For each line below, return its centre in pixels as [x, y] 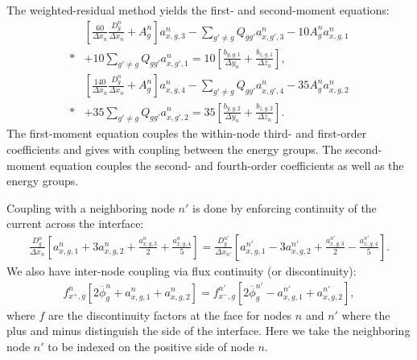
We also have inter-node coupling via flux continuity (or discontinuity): [182, 270]
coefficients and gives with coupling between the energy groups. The [174, 149]
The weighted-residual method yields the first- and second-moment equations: [198, 10]
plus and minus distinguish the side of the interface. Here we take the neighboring [208, 331]
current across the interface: [75, 223]
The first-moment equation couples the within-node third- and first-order [187, 133]
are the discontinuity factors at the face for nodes [170, 314]
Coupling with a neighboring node [91, 207]
